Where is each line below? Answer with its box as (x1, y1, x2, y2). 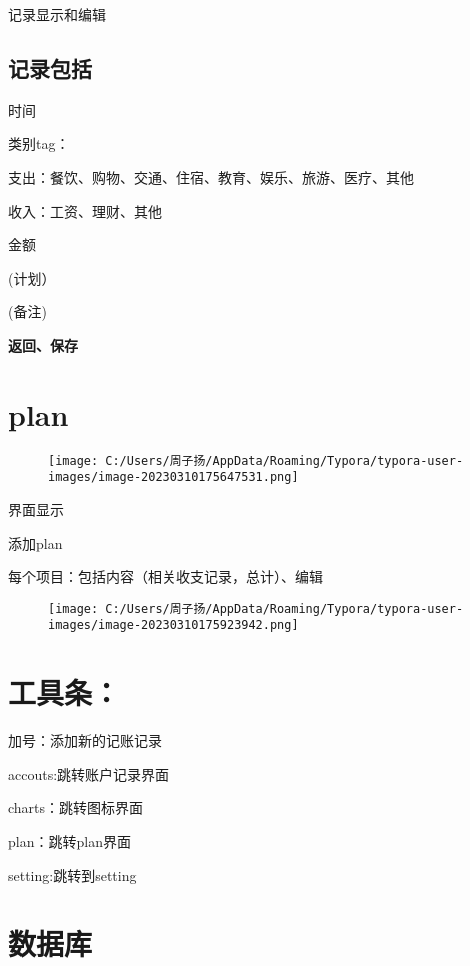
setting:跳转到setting (8, 864, 137, 885)
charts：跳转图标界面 (8, 797, 144, 818)
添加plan (8, 532, 63, 553)
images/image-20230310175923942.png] (48, 618, 299, 633)
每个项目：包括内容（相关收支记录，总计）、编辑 (8, 566, 323, 587)
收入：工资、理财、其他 (8, 200, 162, 221)
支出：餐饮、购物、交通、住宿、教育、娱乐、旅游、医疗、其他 (8, 166, 414, 187)
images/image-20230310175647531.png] (48, 470, 299, 485)
